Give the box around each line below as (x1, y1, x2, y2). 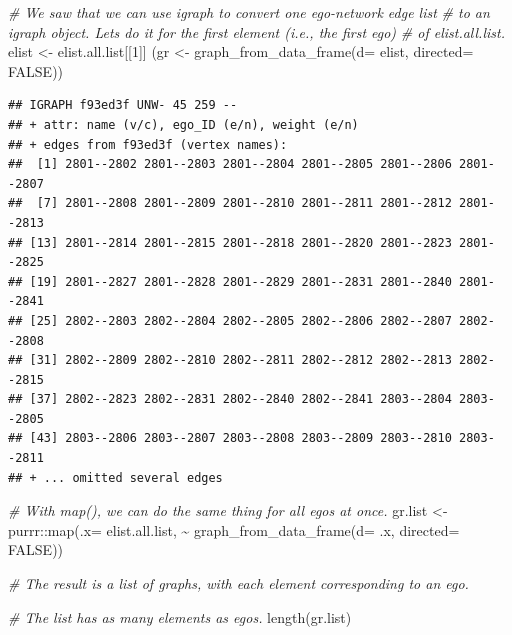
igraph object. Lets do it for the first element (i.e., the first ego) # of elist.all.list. (8, 21, 505, 42)
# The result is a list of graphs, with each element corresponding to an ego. (8, 573, 469, 594)
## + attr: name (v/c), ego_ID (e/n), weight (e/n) (8, 117, 359, 132)
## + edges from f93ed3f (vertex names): (8, 137, 288, 152)
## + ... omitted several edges (8, 470, 223, 485)
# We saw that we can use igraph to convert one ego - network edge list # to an (8, 2, 490, 22)
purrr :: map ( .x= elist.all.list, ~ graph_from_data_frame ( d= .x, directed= (8, 519, 460, 540)
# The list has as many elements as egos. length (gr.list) (8, 606, 352, 627)
